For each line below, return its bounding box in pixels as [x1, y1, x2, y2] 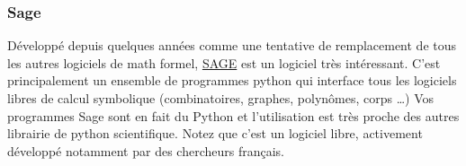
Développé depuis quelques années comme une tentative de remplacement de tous [7, 36, 457, 55]
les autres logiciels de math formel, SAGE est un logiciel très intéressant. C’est [7, 53, 441, 72]
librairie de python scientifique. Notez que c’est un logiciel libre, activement [7, 124, 423, 143]
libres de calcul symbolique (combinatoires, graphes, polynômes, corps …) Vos [7, 89, 435, 107]
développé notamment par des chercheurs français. [7, 141, 284, 160]
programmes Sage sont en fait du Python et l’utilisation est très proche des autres [7, 106, 460, 125]
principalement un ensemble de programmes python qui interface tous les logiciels [7, 71, 457, 90]
